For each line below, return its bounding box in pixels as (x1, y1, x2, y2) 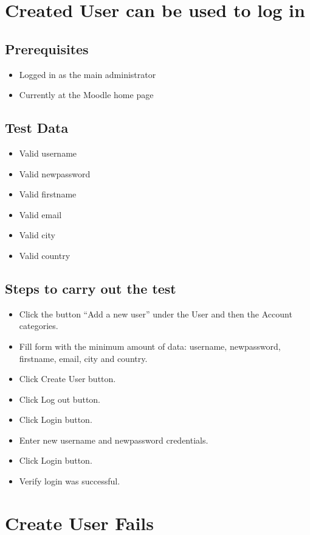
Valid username (19, 146, 77, 159)
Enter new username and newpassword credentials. (19, 433, 208, 446)
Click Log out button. (19, 392, 101, 405)
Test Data (5, 118, 69, 137)
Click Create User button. (19, 372, 116, 385)
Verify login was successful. (19, 475, 120, 487)
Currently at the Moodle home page (19, 88, 154, 101)
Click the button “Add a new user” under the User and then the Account (19, 307, 292, 320)
